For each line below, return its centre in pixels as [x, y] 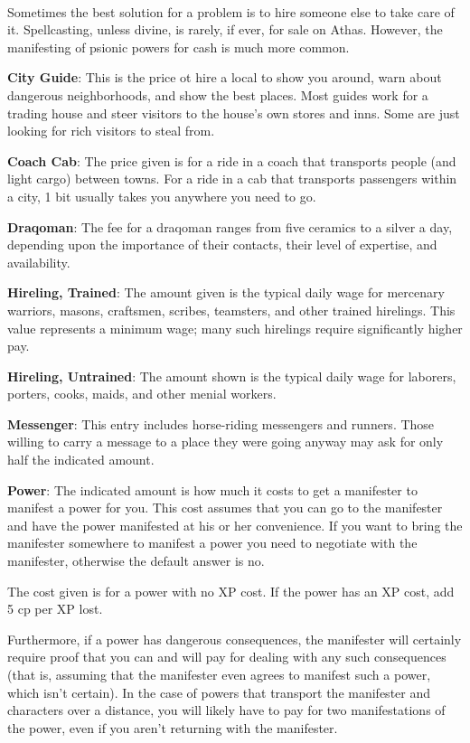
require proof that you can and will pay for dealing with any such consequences [227, 657]
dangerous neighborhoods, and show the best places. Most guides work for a [218, 94]
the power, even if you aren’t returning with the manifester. [173, 727]
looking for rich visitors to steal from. [111, 131]
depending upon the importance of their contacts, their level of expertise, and [222, 245]
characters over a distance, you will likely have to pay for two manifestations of [226, 710]
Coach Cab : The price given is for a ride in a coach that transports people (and [232, 160]
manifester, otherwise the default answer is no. [136, 561]
